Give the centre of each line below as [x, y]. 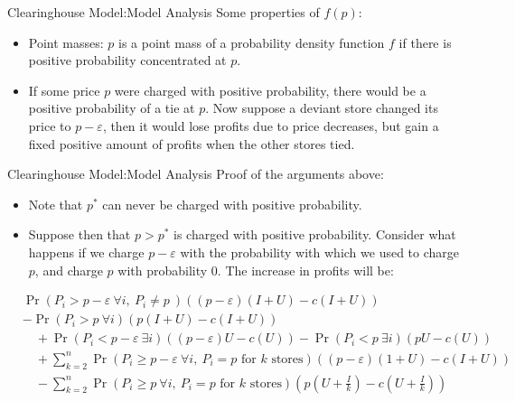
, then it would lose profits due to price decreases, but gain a [271, 125]
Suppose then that [80, 234]
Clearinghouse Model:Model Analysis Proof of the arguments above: [196, 174]
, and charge [69, 270]
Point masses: [66, 42]
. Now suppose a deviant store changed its [322, 108]
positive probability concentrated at [127, 60]
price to [50, 125]
